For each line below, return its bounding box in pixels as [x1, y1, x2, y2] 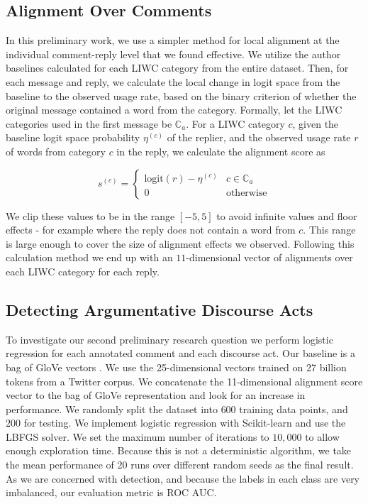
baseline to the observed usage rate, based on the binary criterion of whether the [6, 88, 357, 103]
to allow [305, 429, 340, 444]
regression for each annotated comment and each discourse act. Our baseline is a [6, 346, 355, 361]
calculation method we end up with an [6, 250, 173, 265]
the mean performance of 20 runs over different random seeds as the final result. [6, 457, 354, 472]
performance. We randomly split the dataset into [6, 401, 218, 416]
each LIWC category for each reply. [6, 263, 160, 278]
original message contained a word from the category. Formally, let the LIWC [6, 102, 342, 117]
